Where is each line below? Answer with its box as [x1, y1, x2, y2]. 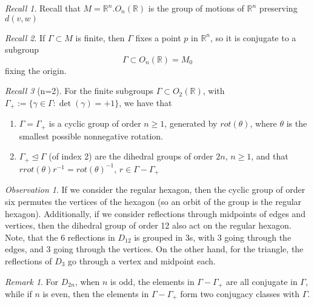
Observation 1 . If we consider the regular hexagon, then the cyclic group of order [5, 183, 306, 196]
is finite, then [75, 31, 125, 44]
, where [250, 117, 277, 130]
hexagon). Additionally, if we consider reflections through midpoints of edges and [5, 207, 306, 220]
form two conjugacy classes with [180, 287, 299, 300]
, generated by [164, 117, 218, 130]
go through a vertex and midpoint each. [68, 254, 216, 267]
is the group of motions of [148, 2, 244, 14]
